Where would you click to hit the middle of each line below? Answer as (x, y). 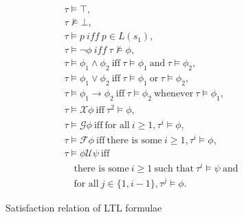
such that (174, 169)
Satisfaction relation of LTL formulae (84, 208)
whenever (174, 93)
